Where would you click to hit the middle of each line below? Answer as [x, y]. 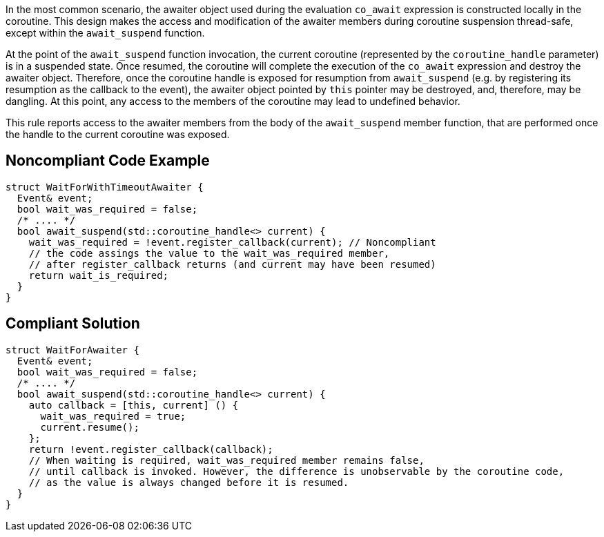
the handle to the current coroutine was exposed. [118, 134]
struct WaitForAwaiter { [72, 350]
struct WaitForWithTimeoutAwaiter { [105, 187]
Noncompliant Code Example [108, 161]
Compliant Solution [73, 324]
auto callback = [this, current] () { [134, 405]
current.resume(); [90, 427]
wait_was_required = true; [113, 416]
